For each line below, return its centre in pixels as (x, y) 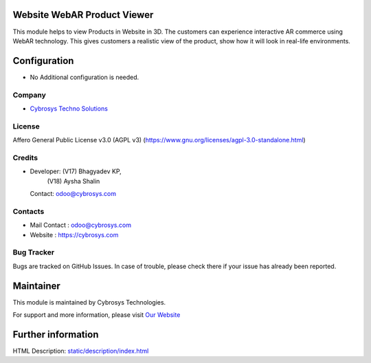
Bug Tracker (34, 252)
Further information (56, 334)
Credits (25, 157)
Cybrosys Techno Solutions (69, 108)
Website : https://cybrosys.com (74, 234)
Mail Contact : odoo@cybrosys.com (81, 225)
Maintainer (37, 286)
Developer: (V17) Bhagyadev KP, (76, 171)
